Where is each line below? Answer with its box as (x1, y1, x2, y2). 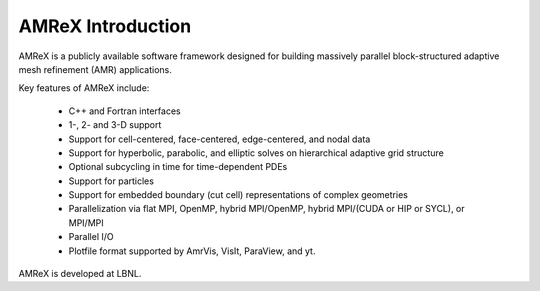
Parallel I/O (68, 231, 114, 243)
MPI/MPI (68, 216, 104, 229)
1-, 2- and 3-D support (68, 119, 162, 131)
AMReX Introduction (18, 15, 192, 37)
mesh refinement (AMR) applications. (18, 63, 172, 75)
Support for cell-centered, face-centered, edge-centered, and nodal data (68, 133, 371, 145)
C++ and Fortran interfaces (68, 105, 181, 117)
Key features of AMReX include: (18, 82, 150, 94)
